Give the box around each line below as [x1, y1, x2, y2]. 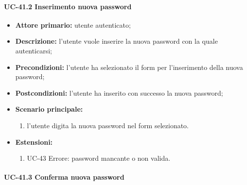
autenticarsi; [15, 45, 52, 55]
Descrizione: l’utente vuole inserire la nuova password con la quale [15, 36, 218, 46]
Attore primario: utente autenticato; [15, 19, 131, 30]
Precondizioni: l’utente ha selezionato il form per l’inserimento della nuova [15, 62, 243, 72]
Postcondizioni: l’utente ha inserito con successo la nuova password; [15, 87, 223, 98]
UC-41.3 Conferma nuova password [4, 172, 124, 182]
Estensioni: [15, 136, 53, 147]
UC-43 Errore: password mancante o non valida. [27, 153, 171, 163]
